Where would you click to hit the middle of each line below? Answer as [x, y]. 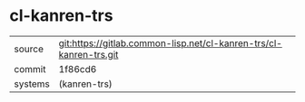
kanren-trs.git [89, 54]
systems [32, 84]
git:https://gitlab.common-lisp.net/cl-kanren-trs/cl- [171, 43]
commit [30, 69]
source [29, 49]
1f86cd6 [78, 69]
